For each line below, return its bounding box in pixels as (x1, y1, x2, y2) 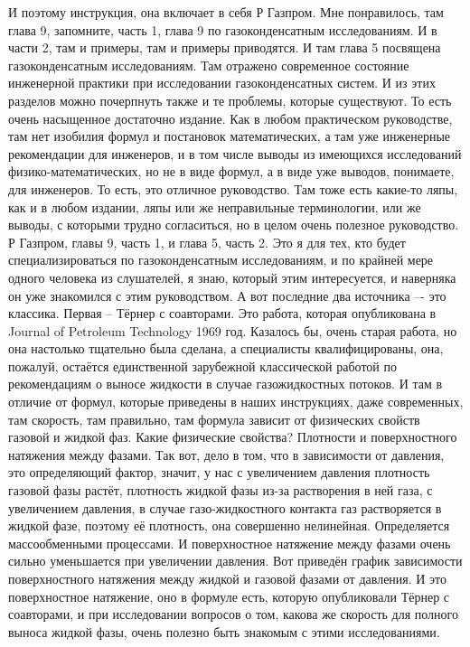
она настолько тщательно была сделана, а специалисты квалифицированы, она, (8, 339, 444, 358)
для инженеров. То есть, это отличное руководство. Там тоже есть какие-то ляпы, (8, 179, 458, 198)
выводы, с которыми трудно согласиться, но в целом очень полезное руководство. (8, 215, 459, 234)
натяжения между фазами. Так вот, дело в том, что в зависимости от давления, (8, 445, 445, 464)
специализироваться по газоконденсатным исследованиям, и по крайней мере (8, 250, 434, 269)
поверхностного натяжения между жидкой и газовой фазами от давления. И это (8, 569, 447, 587)
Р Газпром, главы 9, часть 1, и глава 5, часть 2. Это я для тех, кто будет (8, 232, 406, 251)
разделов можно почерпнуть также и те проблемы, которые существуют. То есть (8, 90, 452, 109)
